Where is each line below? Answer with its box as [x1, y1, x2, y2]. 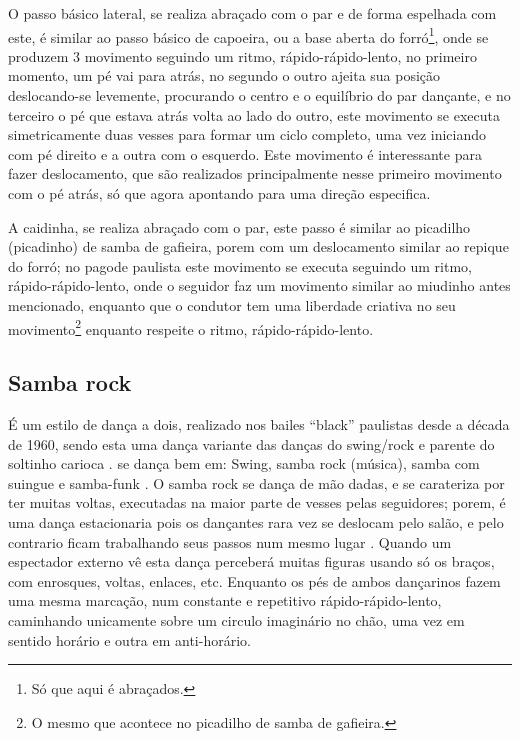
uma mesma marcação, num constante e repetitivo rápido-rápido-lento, [8, 590, 442, 611]
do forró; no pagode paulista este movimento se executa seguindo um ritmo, [8, 255, 472, 276]
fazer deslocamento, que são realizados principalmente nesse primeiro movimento [8, 163, 502, 184]
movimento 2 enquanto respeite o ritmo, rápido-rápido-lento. [8, 315, 374, 339]
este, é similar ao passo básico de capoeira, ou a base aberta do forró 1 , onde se [8, 23, 489, 47]
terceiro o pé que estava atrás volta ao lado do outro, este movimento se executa [8, 104, 500, 125]
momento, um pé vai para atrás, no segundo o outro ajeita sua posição [8, 65, 441, 86]
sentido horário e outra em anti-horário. [8, 629, 251, 650]
